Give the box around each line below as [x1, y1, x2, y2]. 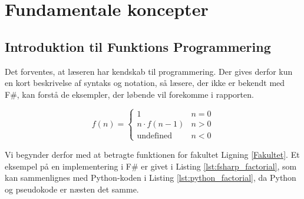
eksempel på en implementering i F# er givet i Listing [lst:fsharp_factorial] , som [5, 160, 297, 172]
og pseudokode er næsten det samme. [5, 183, 139, 195]
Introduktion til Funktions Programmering [5, 37, 271, 55]
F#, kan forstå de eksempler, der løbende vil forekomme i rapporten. [5, 88, 254, 100]
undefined [137, 131, 172, 140]
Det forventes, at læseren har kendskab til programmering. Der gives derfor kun [5, 65, 293, 77]
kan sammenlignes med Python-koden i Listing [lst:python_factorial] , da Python [5, 171, 296, 184]
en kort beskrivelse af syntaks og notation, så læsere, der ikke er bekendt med [5, 77, 285, 89]
